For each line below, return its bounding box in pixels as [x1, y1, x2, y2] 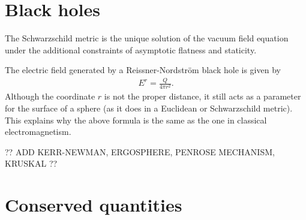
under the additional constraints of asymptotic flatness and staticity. [5, 43, 257, 56]
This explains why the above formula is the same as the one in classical [5, 113, 267, 126]
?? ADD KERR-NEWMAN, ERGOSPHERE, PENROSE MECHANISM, [5, 145, 275, 158]
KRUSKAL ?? [5, 157, 58, 170]
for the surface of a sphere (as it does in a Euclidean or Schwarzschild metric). [5, 101, 293, 114]
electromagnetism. [5, 125, 71, 138]
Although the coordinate [5, 90, 95, 103]
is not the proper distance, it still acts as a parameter [104, 90, 301, 103]
